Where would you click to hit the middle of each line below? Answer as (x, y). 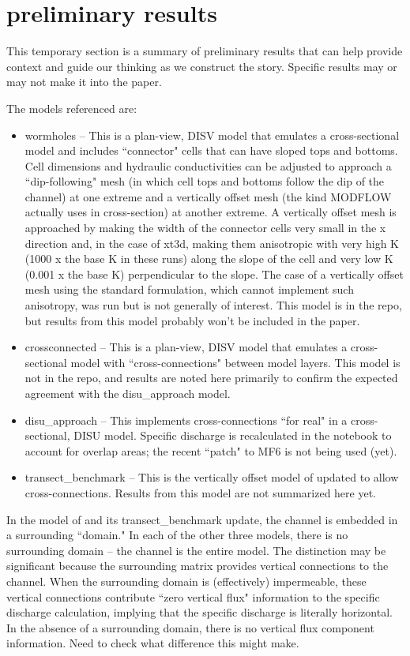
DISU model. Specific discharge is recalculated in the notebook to (233, 435)
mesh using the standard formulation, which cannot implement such (189, 289)
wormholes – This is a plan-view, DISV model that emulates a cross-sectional (212, 135)
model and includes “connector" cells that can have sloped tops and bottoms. (211, 150)
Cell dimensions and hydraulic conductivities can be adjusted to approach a (208, 165)
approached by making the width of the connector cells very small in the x (205, 228)
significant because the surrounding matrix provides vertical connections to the (197, 566)
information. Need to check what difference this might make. (153, 643)
